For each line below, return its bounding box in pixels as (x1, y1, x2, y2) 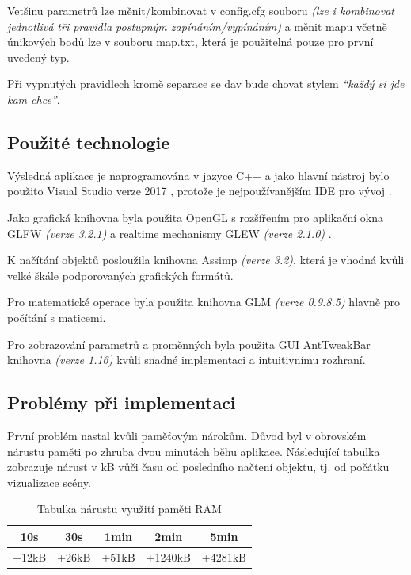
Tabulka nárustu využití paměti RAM (37, 500, 222, 517)
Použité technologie (7, 129, 170, 154)
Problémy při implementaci (7, 390, 236, 415)
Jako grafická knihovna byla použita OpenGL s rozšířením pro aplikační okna (7, 209, 383, 225)
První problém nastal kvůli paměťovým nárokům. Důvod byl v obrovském (7, 427, 367, 443)
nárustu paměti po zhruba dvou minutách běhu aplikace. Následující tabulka (7, 443, 380, 459)
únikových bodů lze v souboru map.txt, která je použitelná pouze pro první (7, 33, 374, 50)
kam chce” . (7, 90, 60, 107)
